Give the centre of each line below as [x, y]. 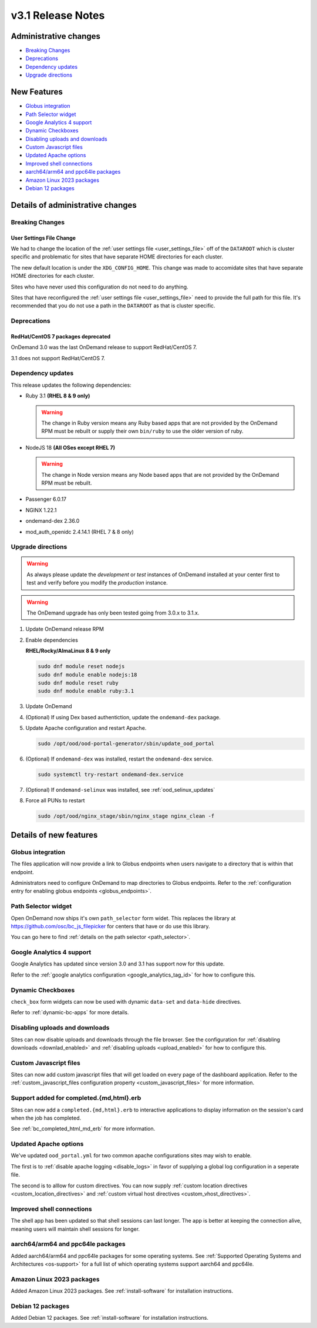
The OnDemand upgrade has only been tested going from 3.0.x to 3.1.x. [113, 613]
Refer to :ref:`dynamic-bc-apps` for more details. [70, 1012]
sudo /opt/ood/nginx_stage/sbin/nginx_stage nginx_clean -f [126, 816]
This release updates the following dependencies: [71, 385]
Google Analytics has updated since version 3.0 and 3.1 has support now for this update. [118, 964]
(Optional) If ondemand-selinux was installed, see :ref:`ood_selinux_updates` [120, 790]
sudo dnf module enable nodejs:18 [87, 675]
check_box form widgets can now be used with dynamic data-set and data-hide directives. [126, 1001]
